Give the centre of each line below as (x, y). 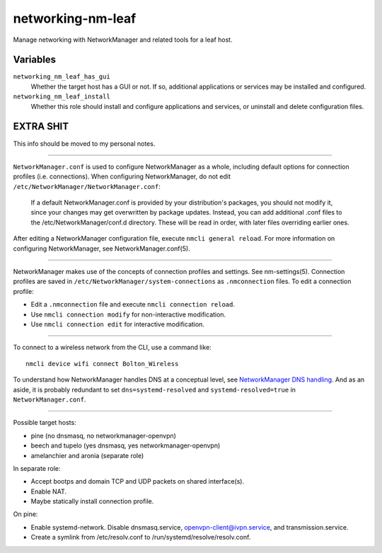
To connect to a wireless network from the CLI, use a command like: (112, 348)
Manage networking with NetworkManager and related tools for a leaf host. (123, 40)
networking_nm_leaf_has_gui (62, 77)
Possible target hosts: (45, 423)
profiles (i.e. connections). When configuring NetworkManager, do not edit (122, 176)
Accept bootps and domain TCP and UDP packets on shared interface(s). (137, 481)
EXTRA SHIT (41, 126)
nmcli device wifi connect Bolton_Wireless (102, 364)
